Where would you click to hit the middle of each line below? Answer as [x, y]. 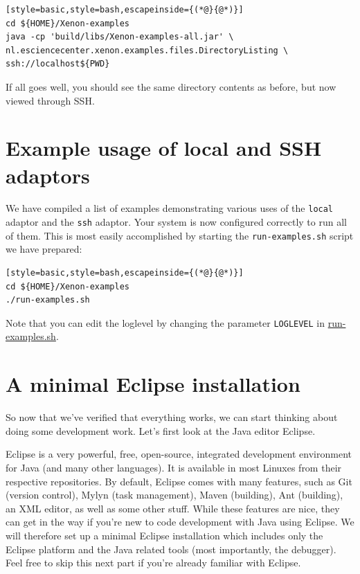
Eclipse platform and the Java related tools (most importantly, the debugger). [171, 549]
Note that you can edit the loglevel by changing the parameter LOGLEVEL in [165, 322]
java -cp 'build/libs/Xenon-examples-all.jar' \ [120, 37]
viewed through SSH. [50, 100]
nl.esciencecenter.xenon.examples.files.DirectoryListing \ [147, 50]
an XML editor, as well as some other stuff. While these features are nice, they [173, 508]
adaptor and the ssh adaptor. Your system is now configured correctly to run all [176, 222]
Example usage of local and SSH [164, 148]
